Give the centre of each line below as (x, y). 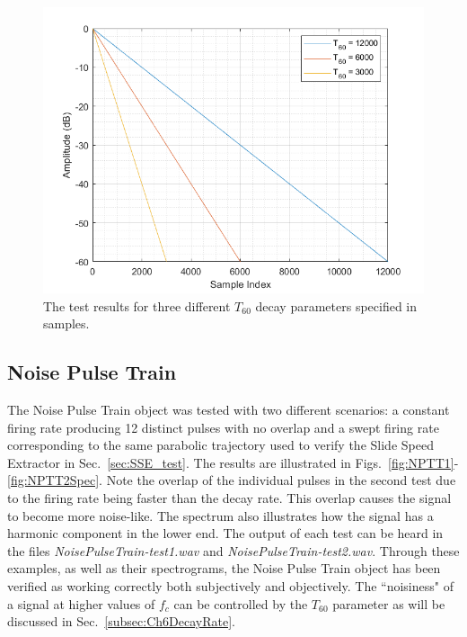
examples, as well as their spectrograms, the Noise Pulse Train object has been (224, 568)
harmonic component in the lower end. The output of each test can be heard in (225, 533)
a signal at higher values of (81, 603)
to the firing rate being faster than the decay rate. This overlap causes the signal (229, 497)
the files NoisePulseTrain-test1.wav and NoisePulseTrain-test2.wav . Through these (233, 550)
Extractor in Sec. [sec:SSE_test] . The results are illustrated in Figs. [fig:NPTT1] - (233, 462)
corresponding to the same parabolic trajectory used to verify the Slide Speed (220, 445)
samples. (66, 323)
